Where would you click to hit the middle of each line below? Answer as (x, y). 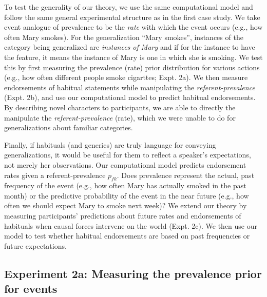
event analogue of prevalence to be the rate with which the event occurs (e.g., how (133, 27)
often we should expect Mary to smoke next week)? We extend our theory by (126, 205)
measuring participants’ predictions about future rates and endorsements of (123, 216)
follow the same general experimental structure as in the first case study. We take (132, 17)
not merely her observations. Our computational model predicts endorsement (125, 164)
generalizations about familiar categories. (69, 127)
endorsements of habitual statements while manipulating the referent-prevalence (130, 87)
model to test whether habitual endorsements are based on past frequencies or (127, 236)
